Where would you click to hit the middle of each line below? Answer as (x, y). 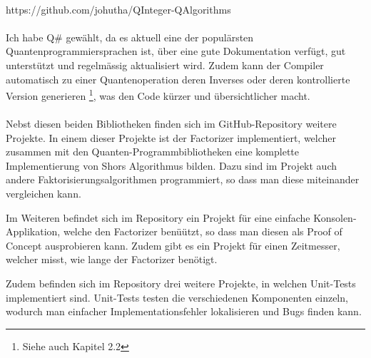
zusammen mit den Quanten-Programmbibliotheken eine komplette (153, 152)
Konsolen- (335, 217)
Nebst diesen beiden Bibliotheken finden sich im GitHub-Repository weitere (171, 123)
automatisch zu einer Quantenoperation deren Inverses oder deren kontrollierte (178, 79)
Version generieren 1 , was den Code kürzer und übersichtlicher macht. (158, 94)
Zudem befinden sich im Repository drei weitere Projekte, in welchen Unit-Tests (181, 283)
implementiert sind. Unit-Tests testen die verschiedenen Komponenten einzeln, (177, 297)
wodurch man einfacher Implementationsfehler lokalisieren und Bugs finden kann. (184, 311)
